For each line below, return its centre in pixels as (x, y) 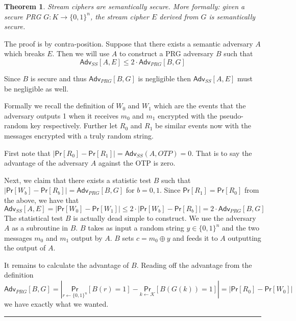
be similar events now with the (203, 125)
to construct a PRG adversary (166, 53)
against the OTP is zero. (137, 163)
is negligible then (165, 78)
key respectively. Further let (74, 125)
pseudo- (231, 115)
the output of (25, 248)
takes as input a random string (136, 228)
